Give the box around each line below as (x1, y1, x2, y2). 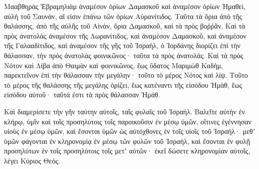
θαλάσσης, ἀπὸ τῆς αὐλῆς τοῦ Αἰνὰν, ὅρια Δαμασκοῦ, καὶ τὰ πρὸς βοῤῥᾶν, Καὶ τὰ (4, 21, 245, 31)
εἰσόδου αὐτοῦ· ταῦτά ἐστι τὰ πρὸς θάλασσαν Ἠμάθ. (4, 89, 160, 100)
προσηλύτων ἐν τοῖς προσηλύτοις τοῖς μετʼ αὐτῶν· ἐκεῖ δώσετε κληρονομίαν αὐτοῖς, (4, 145, 250, 156)
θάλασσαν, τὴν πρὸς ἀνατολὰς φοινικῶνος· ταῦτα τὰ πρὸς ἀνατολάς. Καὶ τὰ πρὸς (4, 50, 243, 60)
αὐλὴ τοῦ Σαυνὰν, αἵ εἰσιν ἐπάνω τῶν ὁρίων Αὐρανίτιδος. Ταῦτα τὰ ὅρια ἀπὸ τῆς (4, 11, 242, 21)
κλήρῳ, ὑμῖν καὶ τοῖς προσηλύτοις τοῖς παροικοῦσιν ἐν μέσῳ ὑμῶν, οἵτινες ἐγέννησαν (4, 116, 251, 126)
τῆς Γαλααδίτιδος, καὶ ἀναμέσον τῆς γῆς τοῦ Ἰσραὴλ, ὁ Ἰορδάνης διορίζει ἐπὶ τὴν (4, 40, 240, 51)
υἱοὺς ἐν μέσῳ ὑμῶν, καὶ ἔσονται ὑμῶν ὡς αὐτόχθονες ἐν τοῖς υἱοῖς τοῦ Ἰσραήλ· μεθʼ (4, 126, 255, 136)
